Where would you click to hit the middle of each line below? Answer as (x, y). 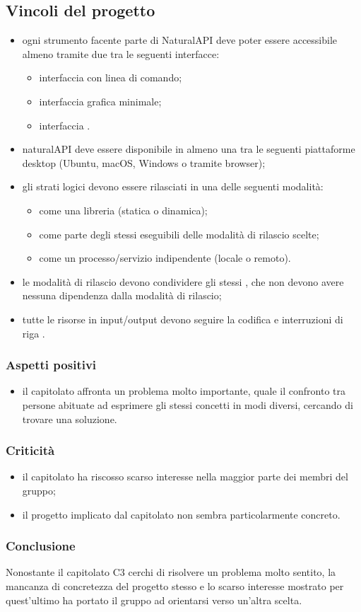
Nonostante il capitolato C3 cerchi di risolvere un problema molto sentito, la (171, 572)
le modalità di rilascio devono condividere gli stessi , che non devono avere (183, 281)
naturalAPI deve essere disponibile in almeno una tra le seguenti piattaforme (189, 149)
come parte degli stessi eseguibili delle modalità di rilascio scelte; (179, 234)
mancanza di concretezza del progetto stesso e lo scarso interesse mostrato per (175, 585)
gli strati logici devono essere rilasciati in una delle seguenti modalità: (173, 186)
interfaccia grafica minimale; (100, 101)
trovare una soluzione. (70, 418)
